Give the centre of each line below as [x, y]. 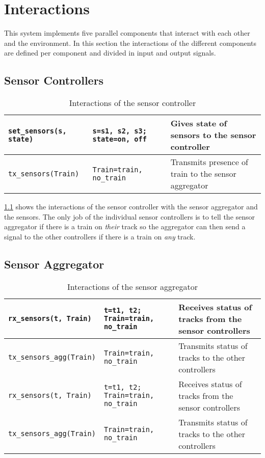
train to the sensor [203, 174]
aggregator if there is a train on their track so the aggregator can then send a [125, 226]
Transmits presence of [209, 162]
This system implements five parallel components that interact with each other [127, 33]
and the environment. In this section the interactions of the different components [130, 43]
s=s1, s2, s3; [120, 131]
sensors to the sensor [213, 135]
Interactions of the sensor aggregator [132, 286]
